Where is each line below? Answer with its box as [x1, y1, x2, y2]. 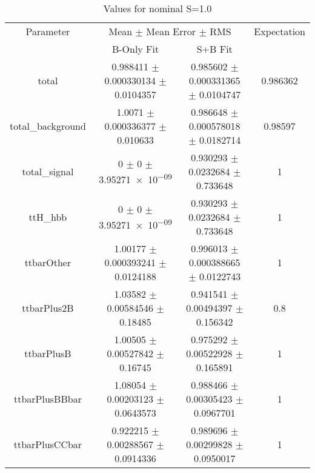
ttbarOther [24, 255, 71, 269]
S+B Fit [196, 42, 233, 56]
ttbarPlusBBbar [13, 392, 82, 406]
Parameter [25, 24, 70, 38]
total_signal [22, 164, 74, 178]
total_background [10, 119, 86, 133]
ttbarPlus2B [22, 301, 74, 315]
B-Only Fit [111, 42, 159, 56]
